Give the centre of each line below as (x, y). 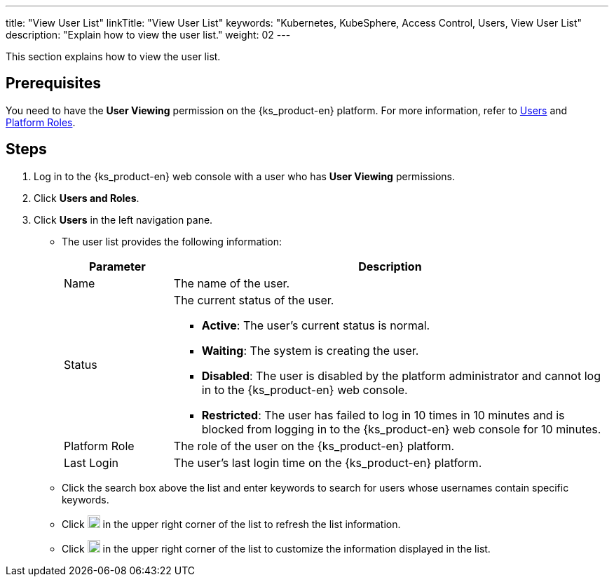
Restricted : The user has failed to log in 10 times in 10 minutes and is (383, 415)
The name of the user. (232, 283)
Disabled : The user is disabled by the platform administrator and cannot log (401, 375)
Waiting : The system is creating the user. (310, 350)
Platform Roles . (41, 122)
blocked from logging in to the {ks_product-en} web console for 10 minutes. (401, 429)
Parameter (117, 266)
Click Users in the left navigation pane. (123, 219)
